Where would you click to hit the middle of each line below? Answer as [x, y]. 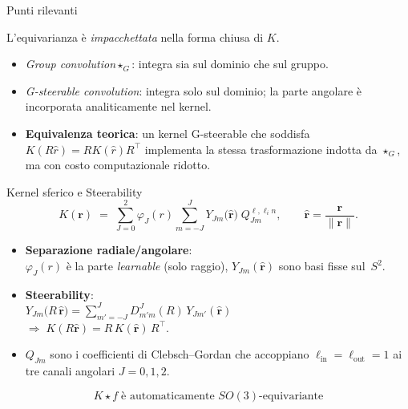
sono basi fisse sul [322, 266]
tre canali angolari [70, 371]
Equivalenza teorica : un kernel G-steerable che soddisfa [168, 133]
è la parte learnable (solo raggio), [147, 266]
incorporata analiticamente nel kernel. [118, 106]
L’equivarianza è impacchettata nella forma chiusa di [135, 36]
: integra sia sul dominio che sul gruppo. [230, 64]
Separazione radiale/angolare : [109, 250]
